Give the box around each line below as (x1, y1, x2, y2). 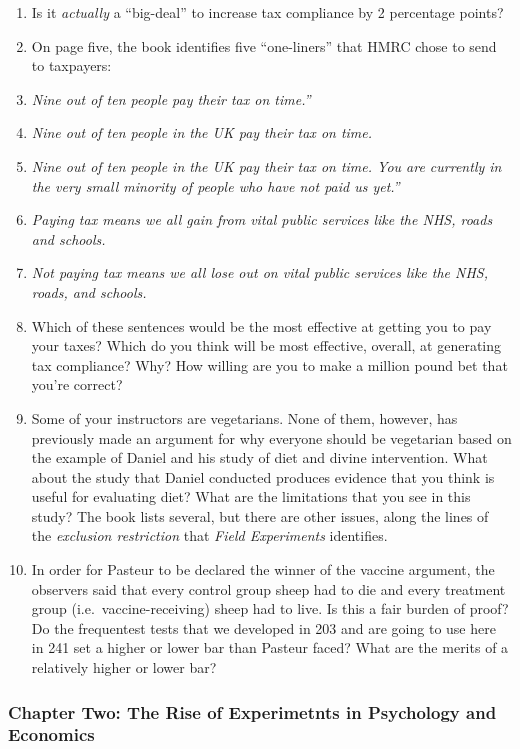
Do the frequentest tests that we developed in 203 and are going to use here (31, 617, 496, 638)
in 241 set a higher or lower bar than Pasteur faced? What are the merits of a (31, 637, 509, 658)
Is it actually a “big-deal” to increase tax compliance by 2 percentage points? (31, 2, 504, 22)
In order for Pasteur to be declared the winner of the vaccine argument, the (31, 559, 495, 580)
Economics (8, 722, 95, 747)
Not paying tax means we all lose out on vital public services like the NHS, (31, 262, 489, 283)
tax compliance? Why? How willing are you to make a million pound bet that (31, 354, 508, 375)
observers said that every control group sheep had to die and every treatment (31, 578, 506, 599)
